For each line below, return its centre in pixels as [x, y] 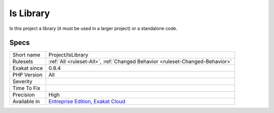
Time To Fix [26, 88]
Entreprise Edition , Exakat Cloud [87, 101]
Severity [22, 82]
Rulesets [23, 62]
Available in [26, 101]
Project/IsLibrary [68, 55]
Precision [24, 95]
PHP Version [27, 75]
